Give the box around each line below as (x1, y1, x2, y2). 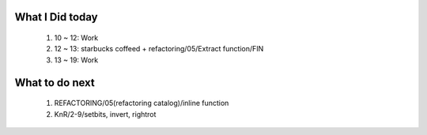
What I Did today (14, 10, 98, 24)
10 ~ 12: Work (54, 33, 99, 43)
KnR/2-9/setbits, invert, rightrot (54, 109, 157, 118)
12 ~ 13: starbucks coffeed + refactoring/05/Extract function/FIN (54, 44, 264, 54)
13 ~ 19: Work (54, 55, 99, 65)
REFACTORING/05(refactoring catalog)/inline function (54, 99, 229, 108)
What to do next (14, 76, 95, 89)
